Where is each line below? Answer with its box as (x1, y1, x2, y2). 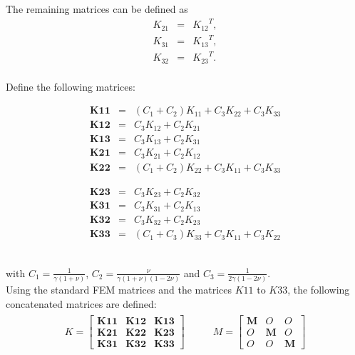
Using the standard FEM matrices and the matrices (6, 282, 232, 297)
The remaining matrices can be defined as (6, 1, 188, 16)
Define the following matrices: (6, 79, 135, 94)
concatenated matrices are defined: (6, 296, 157, 311)
